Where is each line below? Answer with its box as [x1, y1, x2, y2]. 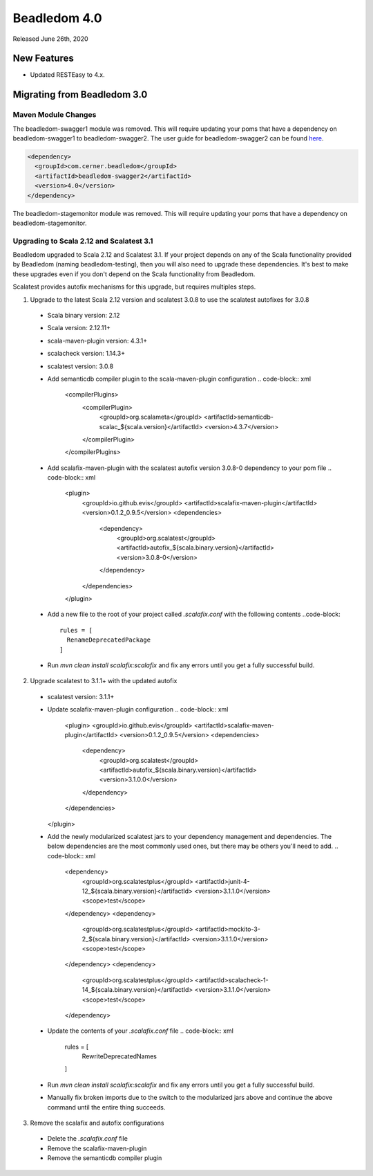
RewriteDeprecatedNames [82, 1052, 157, 1060]
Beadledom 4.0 [12, 10, 103, 26]
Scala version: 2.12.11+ [47, 324, 111, 332]
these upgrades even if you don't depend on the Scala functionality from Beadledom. [12, 270, 256, 278]
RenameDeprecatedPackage [66, 636, 151, 644]
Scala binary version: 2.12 [47, 311, 120, 320]
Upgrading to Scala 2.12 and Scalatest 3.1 [12, 236, 153, 246]
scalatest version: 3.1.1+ [47, 692, 115, 700]
